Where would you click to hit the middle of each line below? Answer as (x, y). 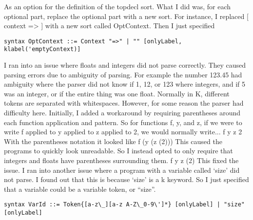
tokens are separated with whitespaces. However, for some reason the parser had (124, 103)
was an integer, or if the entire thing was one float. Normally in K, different (117, 93)
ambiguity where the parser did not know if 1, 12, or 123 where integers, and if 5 (125, 84)
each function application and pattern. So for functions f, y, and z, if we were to (123, 122)
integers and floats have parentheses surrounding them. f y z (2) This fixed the (121, 160)
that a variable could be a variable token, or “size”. (80, 189)
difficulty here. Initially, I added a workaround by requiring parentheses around (122, 113)
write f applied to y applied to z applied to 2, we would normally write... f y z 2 (123, 132)
